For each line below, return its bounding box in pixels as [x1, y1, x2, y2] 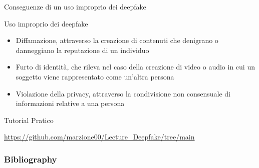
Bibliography [4, 152, 57, 165]
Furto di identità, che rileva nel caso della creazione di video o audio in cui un [16, 61, 255, 72]
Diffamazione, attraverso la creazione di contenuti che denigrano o [16, 35, 218, 45]
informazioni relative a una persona [16, 98, 125, 108]
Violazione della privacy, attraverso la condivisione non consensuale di [16, 88, 231, 98]
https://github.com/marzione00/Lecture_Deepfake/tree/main [4, 131, 195, 142]
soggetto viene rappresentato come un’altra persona [16, 71, 174, 81]
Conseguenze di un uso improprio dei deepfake [4, 1, 146, 11]
